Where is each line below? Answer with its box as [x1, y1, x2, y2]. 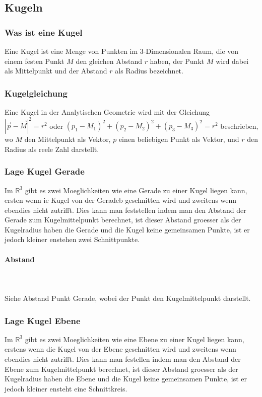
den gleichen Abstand [76, 55, 142, 66]
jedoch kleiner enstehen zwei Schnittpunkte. [5, 234, 140, 245]
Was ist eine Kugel [5, 26, 83, 38]
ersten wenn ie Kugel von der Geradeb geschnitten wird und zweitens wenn [5, 195, 237, 205]
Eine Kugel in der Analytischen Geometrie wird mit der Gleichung [5, 107, 210, 117]
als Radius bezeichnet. [115, 65, 183, 76]
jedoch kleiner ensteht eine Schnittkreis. [5, 383, 127, 393]
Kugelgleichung [5, 87, 68, 99]
